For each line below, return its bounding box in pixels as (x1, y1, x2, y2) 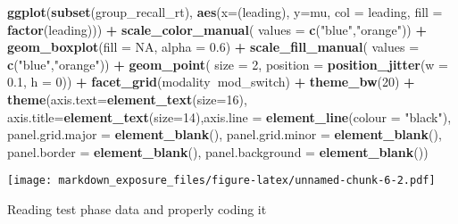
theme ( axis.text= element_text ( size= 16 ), (7, 89, 247, 108)
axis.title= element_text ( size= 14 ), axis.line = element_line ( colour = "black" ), (7, 107, 452, 126)
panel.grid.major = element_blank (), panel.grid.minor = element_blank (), (7, 125, 442, 144)
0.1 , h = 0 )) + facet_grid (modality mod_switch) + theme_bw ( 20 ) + (7, 72, 415, 91)
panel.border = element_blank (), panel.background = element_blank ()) (7, 142, 429, 161)
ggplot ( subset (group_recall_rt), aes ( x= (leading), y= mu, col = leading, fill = (7, 3, 443, 21)
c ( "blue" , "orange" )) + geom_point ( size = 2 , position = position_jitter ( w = (7, 54, 449, 73)
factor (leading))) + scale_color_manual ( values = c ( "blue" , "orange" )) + (7, 20, 427, 38)
